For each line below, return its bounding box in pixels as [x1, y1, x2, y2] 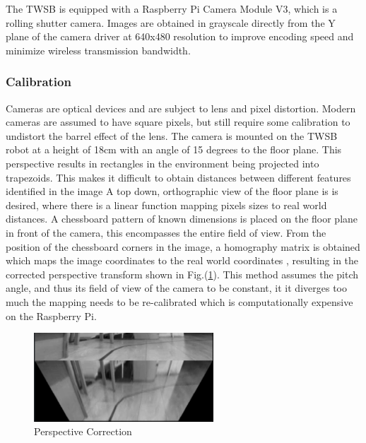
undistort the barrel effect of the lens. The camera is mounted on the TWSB [6, 128, 338, 143]
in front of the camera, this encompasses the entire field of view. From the [6, 225, 326, 240]
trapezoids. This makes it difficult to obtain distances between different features [6, 170, 351, 184]
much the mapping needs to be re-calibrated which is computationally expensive [6, 294, 353, 309]
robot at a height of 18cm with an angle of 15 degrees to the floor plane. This [6, 142, 342, 157]
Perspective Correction [34, 424, 132, 439]
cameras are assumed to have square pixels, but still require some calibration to [6, 114, 350, 129]
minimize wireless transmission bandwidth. [6, 42, 191, 57]
